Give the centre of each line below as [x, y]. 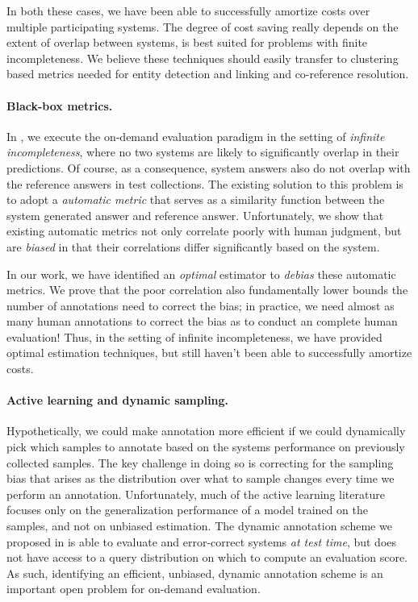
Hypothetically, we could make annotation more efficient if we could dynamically [206, 431]
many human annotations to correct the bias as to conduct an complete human [202, 321]
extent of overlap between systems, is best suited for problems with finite [187, 42]
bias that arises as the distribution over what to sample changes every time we [201, 478]
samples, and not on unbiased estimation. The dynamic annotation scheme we [199, 526]
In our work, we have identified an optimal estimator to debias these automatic [201, 274]
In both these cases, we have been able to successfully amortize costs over [188, 10]
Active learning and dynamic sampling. [118, 400]
